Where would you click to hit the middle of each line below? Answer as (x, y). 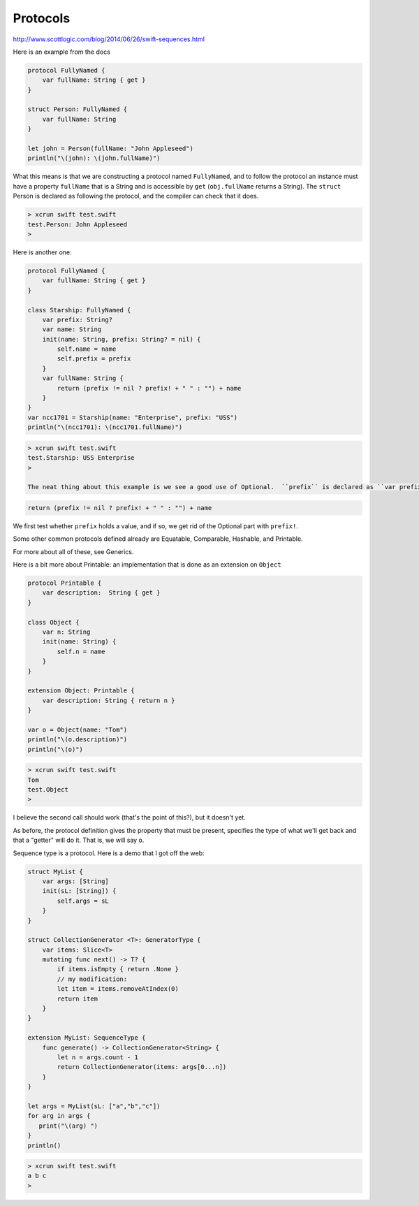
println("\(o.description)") (78, 740)
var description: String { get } (101, 593)
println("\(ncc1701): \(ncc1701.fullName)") (105, 427)
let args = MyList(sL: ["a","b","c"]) (94, 1106)
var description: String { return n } (109, 700)
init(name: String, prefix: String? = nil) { (122, 339)
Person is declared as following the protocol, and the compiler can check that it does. (136, 196)
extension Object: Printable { (81, 691)
